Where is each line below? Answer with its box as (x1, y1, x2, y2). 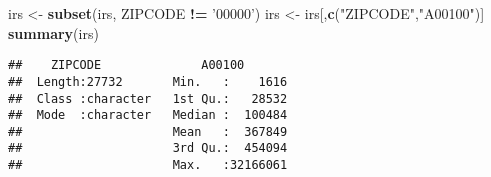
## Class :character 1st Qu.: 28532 (8, 91, 288, 106)
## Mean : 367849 (8, 124, 288, 139)
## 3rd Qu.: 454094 (8, 141, 288, 156)
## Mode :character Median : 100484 (8, 108, 288, 123)
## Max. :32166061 (8, 158, 288, 173)
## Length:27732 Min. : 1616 (8, 74, 288, 89)
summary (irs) (8, 22, 99, 43)
